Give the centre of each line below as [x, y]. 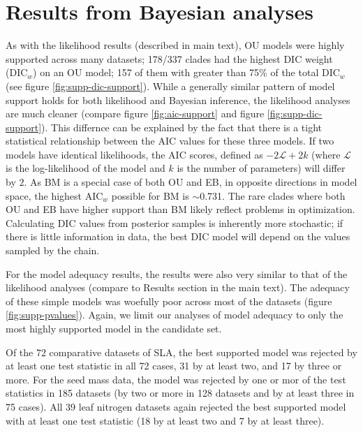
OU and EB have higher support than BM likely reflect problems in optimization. [180, 209]
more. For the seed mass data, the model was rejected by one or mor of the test [176, 379]
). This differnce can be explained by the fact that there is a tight [182, 127]
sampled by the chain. [53, 250]
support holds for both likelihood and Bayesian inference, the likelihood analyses [178, 100]
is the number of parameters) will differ [261, 168]
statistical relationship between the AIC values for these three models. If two [170, 141]
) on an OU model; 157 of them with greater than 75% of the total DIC [186, 72]
